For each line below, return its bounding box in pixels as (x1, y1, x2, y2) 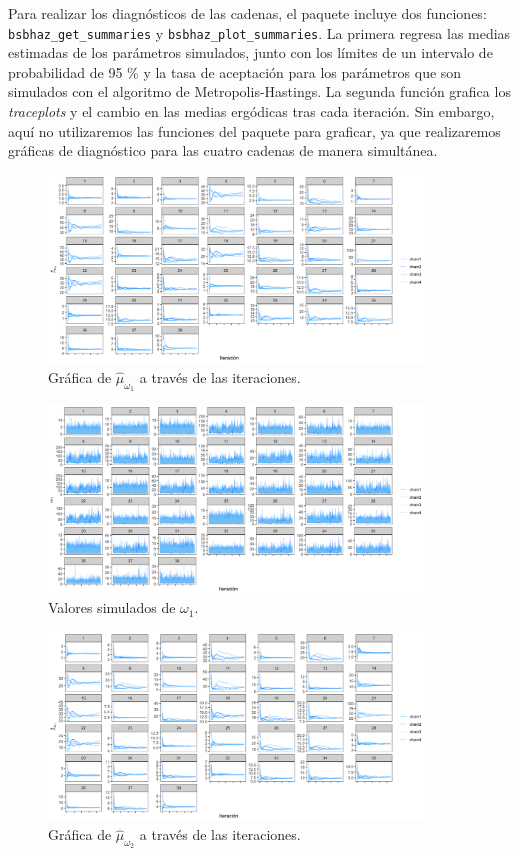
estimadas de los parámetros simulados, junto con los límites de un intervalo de (8, 42, 493, 63)
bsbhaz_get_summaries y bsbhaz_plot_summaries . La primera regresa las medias (8, 22, 511, 43)
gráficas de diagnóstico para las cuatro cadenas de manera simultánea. (8, 140, 438, 161)
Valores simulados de (48, 597, 176, 618)
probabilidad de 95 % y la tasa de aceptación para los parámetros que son (8, 61, 462, 82)
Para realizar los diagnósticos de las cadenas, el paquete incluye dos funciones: (8, 3, 487, 23)
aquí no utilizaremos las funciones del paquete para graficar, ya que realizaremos (8, 120, 501, 141)
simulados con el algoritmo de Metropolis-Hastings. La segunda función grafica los (8, 81, 511, 102)
